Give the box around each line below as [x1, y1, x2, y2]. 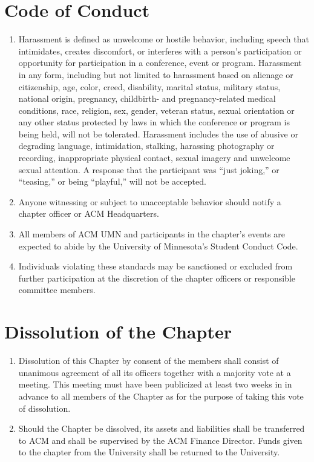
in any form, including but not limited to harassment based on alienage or [18, 68, 293, 81]
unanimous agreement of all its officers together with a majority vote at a [18, 366, 291, 378]
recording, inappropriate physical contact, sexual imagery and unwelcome [18, 151, 290, 164]
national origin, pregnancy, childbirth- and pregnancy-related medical [18, 92, 276, 105]
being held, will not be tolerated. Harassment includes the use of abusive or [18, 127, 298, 140]
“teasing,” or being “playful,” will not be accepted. [18, 175, 206, 188]
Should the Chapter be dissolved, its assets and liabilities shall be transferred [18, 422, 305, 435]
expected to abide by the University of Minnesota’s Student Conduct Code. [18, 239, 298, 252]
